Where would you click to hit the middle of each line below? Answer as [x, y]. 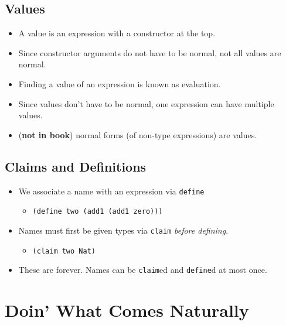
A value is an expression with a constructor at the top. [117, 33]
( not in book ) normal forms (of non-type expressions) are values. [138, 134]
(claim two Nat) [64, 251]
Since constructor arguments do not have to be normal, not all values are [150, 52]
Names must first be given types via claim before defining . [123, 230]
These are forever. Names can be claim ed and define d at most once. [143, 270]
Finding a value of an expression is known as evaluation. [120, 83]
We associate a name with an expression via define [111, 191]
